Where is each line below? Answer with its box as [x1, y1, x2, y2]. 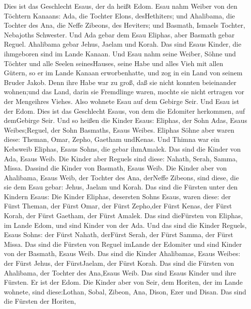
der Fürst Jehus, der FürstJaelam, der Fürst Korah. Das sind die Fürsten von [4, 258, 235, 268]
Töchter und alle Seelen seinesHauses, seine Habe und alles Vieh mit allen [4, 58, 223, 68]
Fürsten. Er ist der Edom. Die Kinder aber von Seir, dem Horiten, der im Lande [4, 277, 243, 287]
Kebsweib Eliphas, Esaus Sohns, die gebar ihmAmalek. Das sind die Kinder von [4, 143, 241, 154]
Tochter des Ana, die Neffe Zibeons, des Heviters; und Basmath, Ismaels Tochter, [4, 20, 245, 30]
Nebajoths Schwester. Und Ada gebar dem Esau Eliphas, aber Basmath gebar [4, 29, 235, 39]
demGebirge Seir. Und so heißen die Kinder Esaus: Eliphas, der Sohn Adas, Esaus [4, 115, 247, 125]
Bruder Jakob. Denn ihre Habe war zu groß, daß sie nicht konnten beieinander [4, 77, 236, 87]
